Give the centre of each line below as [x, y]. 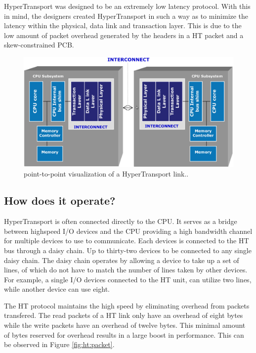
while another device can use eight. [57, 289]
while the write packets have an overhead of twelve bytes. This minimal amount [125, 325]
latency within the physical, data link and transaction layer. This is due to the [123, 25]
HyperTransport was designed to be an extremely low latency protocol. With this [127, 6]
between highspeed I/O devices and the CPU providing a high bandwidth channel [128, 231]
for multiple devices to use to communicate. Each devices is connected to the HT [127, 241]
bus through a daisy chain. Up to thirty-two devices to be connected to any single [128, 250]
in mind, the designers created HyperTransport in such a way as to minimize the [126, 16]
